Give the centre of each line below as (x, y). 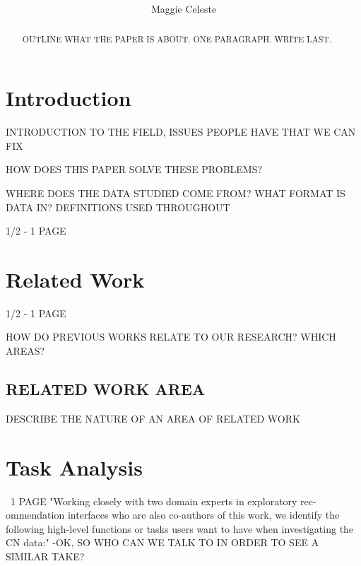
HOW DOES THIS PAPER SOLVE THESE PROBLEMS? (134, 169)
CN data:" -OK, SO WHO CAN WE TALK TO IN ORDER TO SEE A (162, 542)
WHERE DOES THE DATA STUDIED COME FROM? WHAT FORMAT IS (176, 193)
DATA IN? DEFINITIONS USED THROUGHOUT (118, 207)
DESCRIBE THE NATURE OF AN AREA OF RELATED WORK (153, 418)
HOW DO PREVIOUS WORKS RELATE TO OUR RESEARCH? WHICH (171, 337)
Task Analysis (74, 467)
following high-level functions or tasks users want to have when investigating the (180, 528)
